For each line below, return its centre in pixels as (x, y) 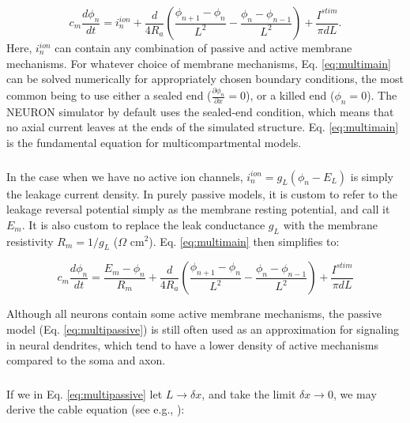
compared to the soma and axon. (86, 360)
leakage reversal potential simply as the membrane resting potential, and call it (198, 209)
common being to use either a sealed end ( (109, 95)
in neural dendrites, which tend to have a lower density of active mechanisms (192, 344)
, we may (355, 393)
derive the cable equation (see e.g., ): (96, 409)
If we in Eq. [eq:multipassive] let (85, 393)
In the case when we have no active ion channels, (125, 176)
